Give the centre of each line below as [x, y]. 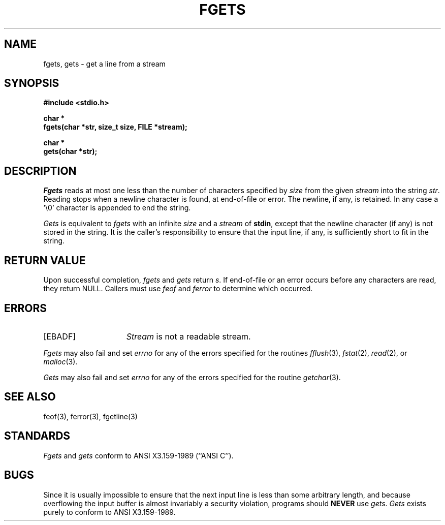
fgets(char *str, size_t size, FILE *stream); [115, 127]
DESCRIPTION [40, 171]
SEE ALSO [30, 397]
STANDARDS [37, 436]
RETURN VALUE [45, 260]
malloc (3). [60, 361]
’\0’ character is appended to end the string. [117, 208]
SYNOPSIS [32, 83]
